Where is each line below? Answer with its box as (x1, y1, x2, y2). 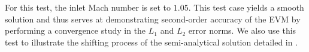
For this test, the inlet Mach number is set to (5, 1, 171, 13)
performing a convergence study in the (5, 24, 146, 37)
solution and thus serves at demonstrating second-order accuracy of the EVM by (5, 12, 301, 25)
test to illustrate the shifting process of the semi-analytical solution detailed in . (5, 35, 298, 48)
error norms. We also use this (188, 24, 296, 37)
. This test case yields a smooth (188, 1, 304, 13)
